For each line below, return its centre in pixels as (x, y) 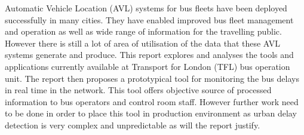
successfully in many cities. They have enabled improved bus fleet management (149, 19)
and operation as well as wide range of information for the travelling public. (143, 31)
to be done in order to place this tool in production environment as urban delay (151, 113)
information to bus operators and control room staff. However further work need (152, 101)
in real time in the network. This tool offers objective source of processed (138, 90)
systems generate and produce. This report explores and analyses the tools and (149, 55)
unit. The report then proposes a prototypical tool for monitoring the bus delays (152, 78)
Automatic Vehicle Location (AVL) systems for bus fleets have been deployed (146, 8)
